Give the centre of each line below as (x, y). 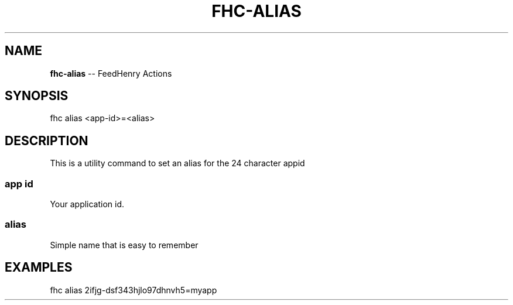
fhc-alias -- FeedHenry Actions (111, 73)
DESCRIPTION (47, 140)
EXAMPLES (39, 268)
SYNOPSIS (37, 96)
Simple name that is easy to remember (124, 245)
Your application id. (87, 204)
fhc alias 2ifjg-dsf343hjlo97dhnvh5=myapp (134, 290)
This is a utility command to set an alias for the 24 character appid (177, 163)
